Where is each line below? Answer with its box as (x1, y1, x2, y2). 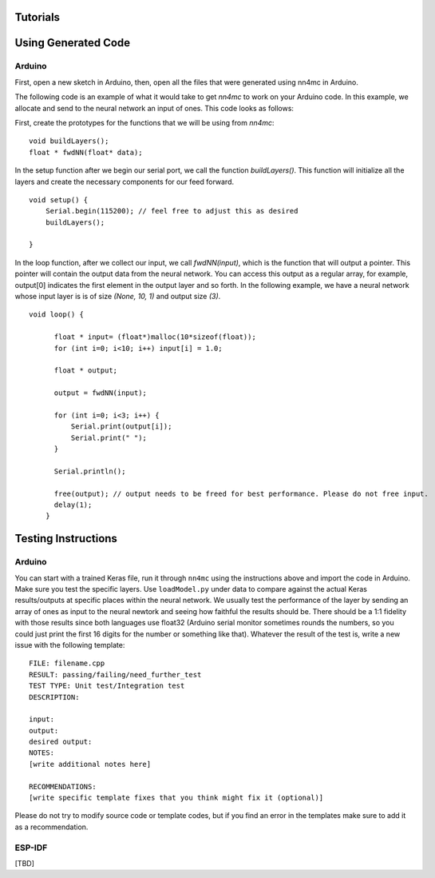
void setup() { (29, 195, 89, 204)
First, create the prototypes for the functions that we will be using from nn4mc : (14, 118, 275, 127)
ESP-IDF (14, 842, 48, 853)
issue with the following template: (14, 640, 125, 649)
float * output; (53, 366, 118, 375)
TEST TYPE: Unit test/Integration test (29, 681, 185, 691)
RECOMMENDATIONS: (29, 782, 97, 791)
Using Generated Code (14, 36, 131, 50)
